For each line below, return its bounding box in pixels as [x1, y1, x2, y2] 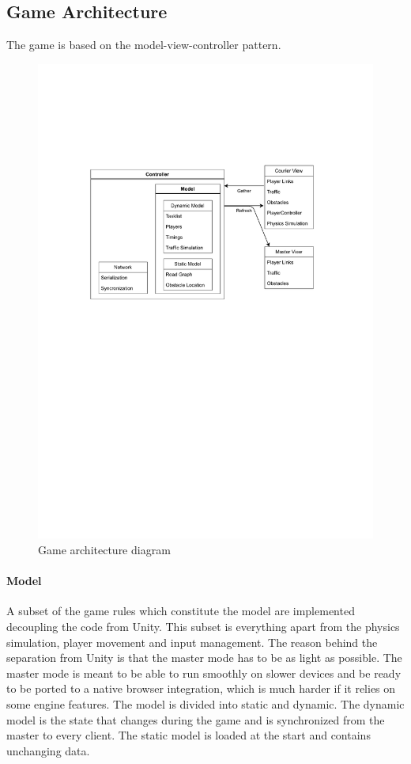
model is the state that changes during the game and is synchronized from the [6, 711, 385, 728]
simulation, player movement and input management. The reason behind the [6, 633, 378, 650]
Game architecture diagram [38, 542, 171, 558]
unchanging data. [6, 742, 90, 758]
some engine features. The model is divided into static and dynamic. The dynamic [6, 696, 405, 713]
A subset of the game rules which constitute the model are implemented [6, 602, 355, 619]
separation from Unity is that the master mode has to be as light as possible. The [6, 649, 402, 666]
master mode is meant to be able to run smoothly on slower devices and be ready [6, 664, 402, 681]
